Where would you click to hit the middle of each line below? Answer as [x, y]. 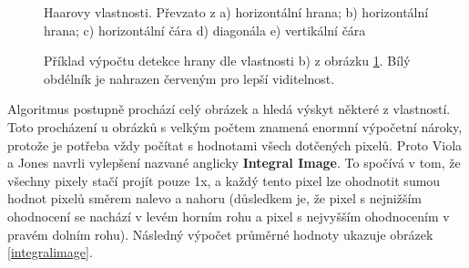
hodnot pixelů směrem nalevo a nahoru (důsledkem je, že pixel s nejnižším [214, 198]
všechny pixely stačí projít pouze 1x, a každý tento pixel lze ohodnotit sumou [224, 180]
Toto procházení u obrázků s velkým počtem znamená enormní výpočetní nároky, [235, 126]
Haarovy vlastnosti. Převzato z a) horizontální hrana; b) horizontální [236, 12]
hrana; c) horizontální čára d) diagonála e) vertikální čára [205, 30]
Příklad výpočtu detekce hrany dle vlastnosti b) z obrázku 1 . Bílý [227, 61]
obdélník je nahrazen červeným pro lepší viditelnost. [189, 78]
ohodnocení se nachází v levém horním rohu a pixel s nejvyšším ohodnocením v [229, 216]
